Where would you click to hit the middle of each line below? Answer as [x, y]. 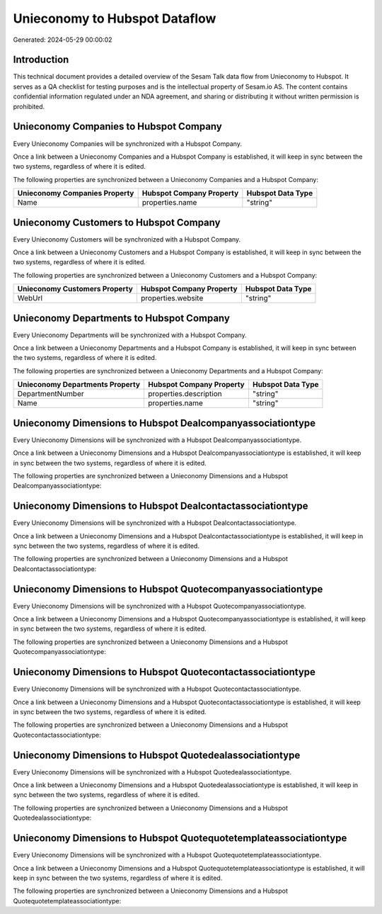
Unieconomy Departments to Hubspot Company [121, 318]
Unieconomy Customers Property [75, 289]
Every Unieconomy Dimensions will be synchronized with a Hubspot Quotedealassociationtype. [152, 772]
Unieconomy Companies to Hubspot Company [117, 126]
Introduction [41, 60]
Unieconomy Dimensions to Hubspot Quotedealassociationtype [157, 755]
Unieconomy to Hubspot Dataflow [115, 18]
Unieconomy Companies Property [76, 193]
